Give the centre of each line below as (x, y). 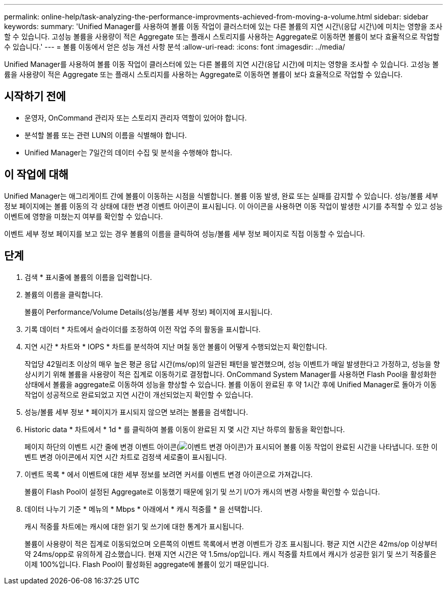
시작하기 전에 (35, 97)
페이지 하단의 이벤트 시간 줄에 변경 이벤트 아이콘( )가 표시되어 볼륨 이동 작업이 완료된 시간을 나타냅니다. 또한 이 (231, 446)
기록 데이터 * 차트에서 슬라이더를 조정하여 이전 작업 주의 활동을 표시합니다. (143, 329)
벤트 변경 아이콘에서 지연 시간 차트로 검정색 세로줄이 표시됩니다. (126, 457)
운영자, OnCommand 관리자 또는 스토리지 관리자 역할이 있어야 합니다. (136, 117)
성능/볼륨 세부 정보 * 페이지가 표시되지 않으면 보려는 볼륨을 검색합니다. (136, 412)
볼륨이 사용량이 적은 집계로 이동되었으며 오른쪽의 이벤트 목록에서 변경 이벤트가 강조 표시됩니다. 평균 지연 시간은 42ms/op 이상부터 (231, 544)
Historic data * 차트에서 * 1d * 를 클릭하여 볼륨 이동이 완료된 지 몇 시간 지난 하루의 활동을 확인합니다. (185, 429)
